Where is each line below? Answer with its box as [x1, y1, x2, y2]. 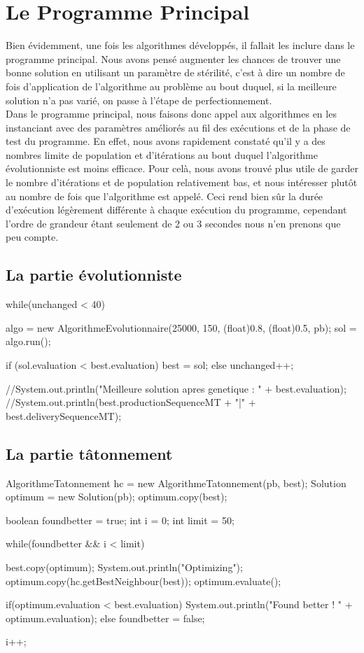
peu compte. [6, 230, 59, 244]
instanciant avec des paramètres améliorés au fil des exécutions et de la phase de [6, 120, 351, 134]
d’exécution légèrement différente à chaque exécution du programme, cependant [6, 202, 347, 217]
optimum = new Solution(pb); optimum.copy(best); [6, 489, 227, 504]
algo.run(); [6, 334, 51, 349]
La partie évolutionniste [6, 264, 182, 286]
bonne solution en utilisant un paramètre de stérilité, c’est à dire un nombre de [6, 65, 345, 80]
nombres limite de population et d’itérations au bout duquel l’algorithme [6, 147, 318, 162]
